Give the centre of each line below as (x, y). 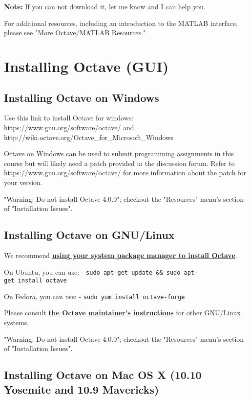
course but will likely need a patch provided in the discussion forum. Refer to (119, 163)
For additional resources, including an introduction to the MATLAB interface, (121, 23)
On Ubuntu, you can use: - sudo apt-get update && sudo (92, 271)
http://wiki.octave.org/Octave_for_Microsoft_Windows (89, 137)
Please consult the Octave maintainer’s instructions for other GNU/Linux (122, 313)
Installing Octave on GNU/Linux (89, 235)
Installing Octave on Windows (82, 97)
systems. (17, 322)
